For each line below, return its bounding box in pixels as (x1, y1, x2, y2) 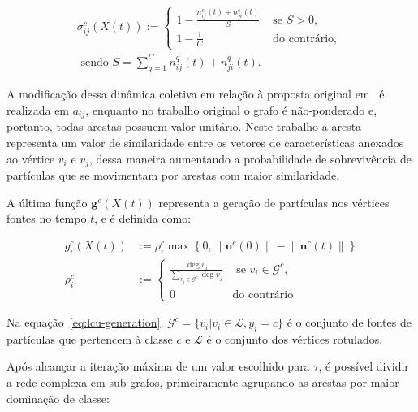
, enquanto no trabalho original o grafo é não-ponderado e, (85, 101, 377, 118)
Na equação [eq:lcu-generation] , (6, 314, 164, 331)
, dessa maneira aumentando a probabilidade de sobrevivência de (88, 150, 412, 167)
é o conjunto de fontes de (287, 314, 412, 331)
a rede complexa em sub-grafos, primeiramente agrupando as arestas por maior (6, 374, 399, 391)
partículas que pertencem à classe (6, 330, 173, 347)
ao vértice (6, 150, 55, 167)
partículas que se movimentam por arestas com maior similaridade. (6, 167, 340, 184)
